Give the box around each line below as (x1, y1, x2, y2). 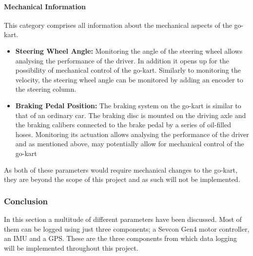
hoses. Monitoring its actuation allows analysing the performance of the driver (15, 129, 249, 139)
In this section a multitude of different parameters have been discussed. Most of (4, 214, 242, 224)
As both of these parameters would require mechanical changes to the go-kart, (4, 164, 237, 175)
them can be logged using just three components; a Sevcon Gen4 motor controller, (4, 223, 250, 234)
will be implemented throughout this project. (4, 242, 138, 253)
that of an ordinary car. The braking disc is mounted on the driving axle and (15, 110, 246, 120)
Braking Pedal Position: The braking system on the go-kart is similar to (15, 100, 241, 110)
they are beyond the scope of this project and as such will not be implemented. (4, 174, 240, 184)
